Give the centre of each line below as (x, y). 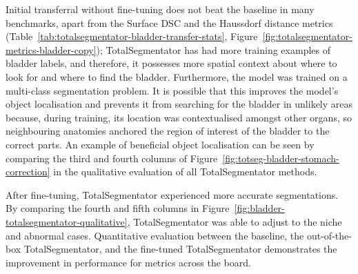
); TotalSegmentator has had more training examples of (213, 49)
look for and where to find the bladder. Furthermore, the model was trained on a (177, 76)
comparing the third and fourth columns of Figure (112, 158)
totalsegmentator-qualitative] (67, 221)
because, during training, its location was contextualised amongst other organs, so (179, 117)
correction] (28, 172)
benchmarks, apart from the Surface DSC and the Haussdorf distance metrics (169, 22)
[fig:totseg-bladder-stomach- (281, 158)
